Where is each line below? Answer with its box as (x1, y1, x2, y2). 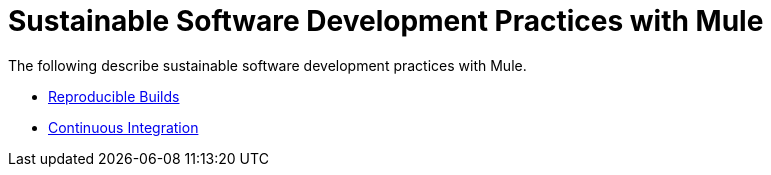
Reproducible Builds (48, 87, 180, 105)
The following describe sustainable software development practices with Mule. (8, 56, 527, 74)
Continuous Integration (48, 118, 199, 136)
